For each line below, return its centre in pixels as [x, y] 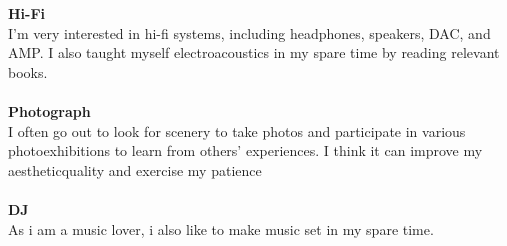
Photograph [49, 110]
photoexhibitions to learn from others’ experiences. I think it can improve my [245, 150]
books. [28, 71]
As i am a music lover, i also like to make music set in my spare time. [221, 228]
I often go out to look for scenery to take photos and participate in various [237, 130]
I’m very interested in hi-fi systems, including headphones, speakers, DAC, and [249, 32]
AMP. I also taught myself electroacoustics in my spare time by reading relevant [254, 52]
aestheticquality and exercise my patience [135, 169]
